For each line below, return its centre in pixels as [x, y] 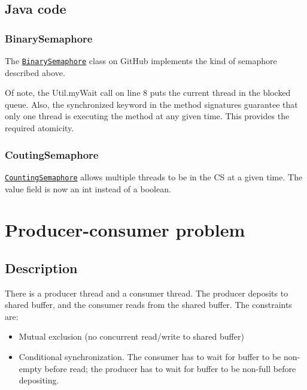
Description [41, 267]
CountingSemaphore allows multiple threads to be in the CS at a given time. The [154, 176]
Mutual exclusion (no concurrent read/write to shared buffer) [131, 336]
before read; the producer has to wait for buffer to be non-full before [170, 368]
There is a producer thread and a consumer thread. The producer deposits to [147, 293]
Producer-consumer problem [125, 230]
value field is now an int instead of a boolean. [88, 188]
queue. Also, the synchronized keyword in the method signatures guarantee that [151, 104]
